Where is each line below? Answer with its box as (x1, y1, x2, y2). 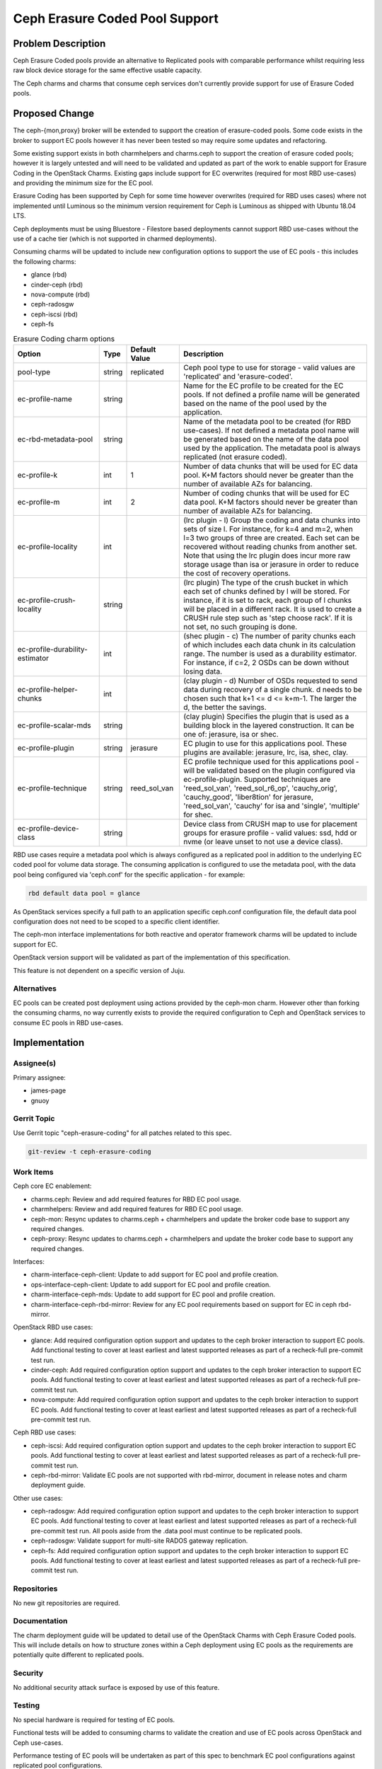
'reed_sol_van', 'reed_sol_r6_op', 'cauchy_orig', (183, 783, 337, 793)
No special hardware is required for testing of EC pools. (13, 1715, 175, 1724)
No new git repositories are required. (13, 1598, 120, 1607)
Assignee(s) (13, 1059, 57, 1068)
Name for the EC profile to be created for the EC (183, 381, 344, 391)
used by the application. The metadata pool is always (183, 443, 361, 453)
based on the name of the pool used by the (183, 398, 327, 408)
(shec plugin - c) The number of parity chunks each (183, 630, 357, 640)
